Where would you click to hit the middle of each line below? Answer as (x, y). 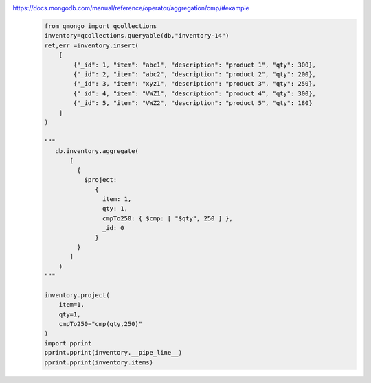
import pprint (68, 343)
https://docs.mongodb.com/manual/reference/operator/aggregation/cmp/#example (131, 8)
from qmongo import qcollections (101, 26)
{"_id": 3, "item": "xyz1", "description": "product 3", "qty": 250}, (194, 84)
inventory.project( (77, 295)
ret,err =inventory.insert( (91, 45)
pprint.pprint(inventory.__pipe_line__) (113, 353)
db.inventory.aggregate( (97, 151)
